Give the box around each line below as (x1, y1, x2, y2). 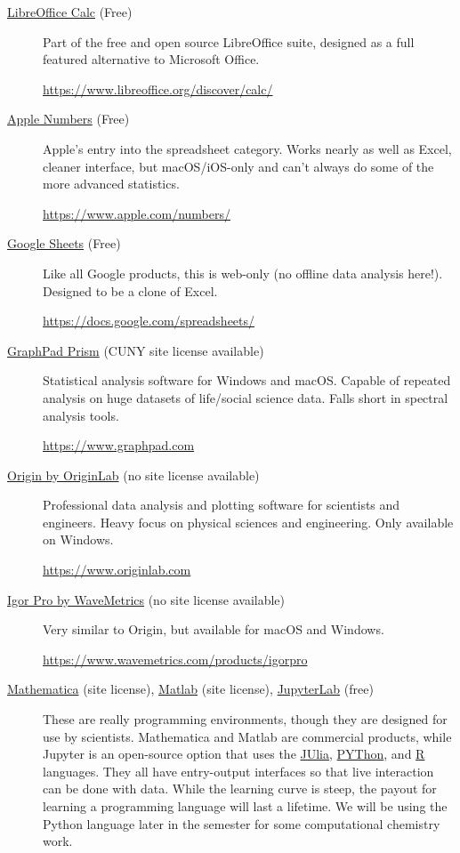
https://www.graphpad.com (43, 436, 195, 455)
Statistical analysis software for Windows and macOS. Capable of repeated (43, 371, 451, 390)
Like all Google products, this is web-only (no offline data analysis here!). (43, 263, 443, 282)
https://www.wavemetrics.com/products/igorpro (43, 649, 308, 668)
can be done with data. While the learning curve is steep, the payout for (43, 779, 437, 798)
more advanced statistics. (43, 174, 180, 193)
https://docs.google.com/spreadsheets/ (43, 311, 255, 330)
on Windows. (43, 530, 114, 549)
